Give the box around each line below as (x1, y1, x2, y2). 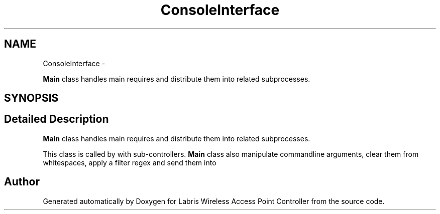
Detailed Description (4, 113, 109, 126)
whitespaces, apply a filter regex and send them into (43, 158, 216, 167)
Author (4, 175, 40, 188)
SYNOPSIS (4, 92, 59, 105)
